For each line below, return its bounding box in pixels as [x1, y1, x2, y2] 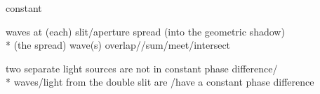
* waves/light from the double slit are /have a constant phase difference [6, 75, 314, 89]
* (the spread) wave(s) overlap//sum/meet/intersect [6, 38, 231, 52]
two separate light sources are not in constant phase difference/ [6, 61, 278, 75]
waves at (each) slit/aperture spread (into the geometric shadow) [6, 24, 285, 38]
